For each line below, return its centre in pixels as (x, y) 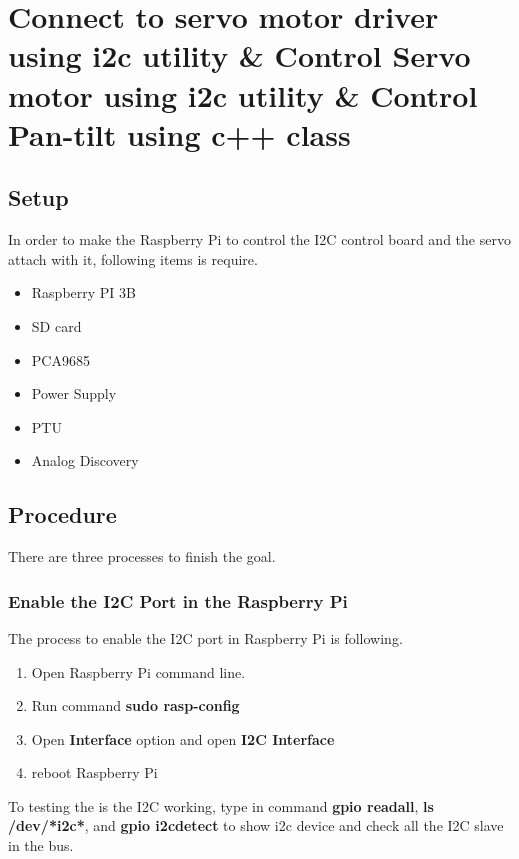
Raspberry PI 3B (83, 292)
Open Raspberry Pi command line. (138, 671)
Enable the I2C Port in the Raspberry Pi (178, 600)
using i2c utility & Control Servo (239, 55)
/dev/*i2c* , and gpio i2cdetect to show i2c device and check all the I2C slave (256, 825)
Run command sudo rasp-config (135, 705)
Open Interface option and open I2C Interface (183, 738)
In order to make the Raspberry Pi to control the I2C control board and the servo (259, 239)
